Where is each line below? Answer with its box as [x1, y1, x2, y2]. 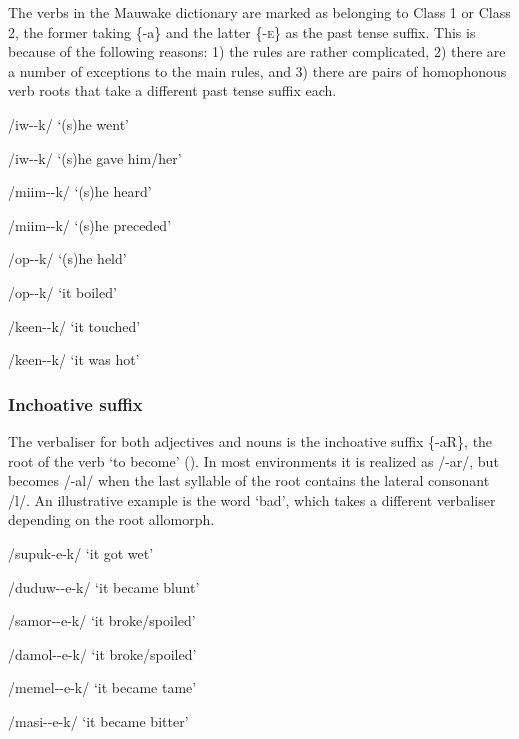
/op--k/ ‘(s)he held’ [8, 248, 127, 269]
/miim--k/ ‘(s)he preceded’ [8, 214, 172, 235]
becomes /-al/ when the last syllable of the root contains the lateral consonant [8, 470, 490, 491]
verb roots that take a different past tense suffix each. [8, 80, 337, 101]
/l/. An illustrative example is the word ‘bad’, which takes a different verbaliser [8, 489, 496, 510]
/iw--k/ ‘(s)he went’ [8, 113, 130, 134]
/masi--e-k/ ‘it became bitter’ [8, 710, 189, 731]
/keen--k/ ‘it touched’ [8, 315, 141, 336]
